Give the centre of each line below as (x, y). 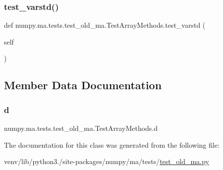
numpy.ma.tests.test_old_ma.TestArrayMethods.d (81, 128)
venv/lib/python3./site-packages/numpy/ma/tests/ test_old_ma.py (107, 161)
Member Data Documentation (83, 85)
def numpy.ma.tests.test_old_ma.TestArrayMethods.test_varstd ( (105, 25)
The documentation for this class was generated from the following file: (112, 144)
